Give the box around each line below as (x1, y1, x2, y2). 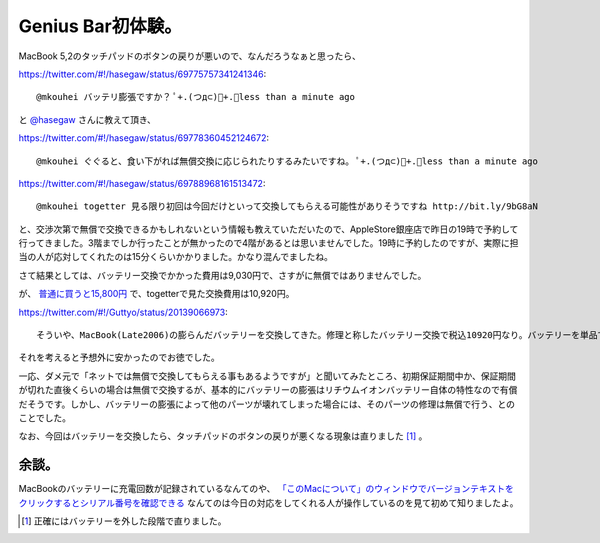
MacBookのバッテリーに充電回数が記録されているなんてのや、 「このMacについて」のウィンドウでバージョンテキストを (18, 483, 514, 495)
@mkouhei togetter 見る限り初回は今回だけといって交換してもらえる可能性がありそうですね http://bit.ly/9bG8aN (36, 201, 539, 212)
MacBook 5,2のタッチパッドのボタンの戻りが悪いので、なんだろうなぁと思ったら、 (18, 50, 362, 62)
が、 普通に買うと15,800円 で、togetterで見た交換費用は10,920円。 (18, 288, 295, 300)
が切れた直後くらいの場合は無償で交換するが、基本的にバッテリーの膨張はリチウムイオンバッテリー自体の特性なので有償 (18, 384, 518, 396)
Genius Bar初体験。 (18, 15, 182, 37)
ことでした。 (18, 411, 72, 424)
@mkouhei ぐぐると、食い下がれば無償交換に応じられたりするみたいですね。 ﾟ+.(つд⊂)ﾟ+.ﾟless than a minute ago (36, 155, 539, 167)
